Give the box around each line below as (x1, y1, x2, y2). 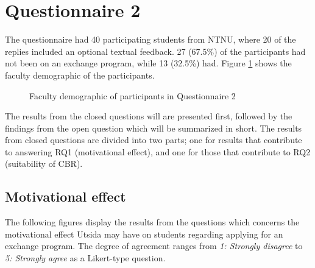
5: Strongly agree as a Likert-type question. (5, 252, 166, 264)
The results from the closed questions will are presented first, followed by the (5, 110, 292, 122)
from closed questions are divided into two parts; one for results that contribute (5, 133, 302, 146)
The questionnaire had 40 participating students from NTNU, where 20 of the (5, 33, 296, 46)
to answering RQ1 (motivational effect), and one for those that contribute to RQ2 (5, 145, 311, 158)
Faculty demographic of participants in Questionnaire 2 (29, 89, 236, 102)
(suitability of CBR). (5, 157, 83, 170)
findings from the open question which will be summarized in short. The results (5, 121, 302, 134)
